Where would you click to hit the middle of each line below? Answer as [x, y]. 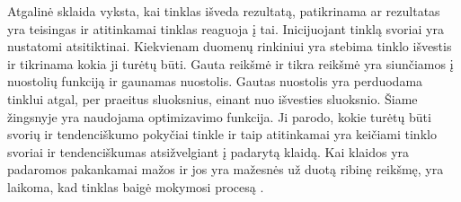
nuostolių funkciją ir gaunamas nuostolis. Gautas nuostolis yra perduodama [215, 81]
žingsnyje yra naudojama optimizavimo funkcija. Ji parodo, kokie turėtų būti [219, 116]
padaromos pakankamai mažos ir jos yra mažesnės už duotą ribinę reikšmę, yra [226, 169]
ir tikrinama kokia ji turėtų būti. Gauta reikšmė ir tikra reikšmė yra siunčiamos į [230, 63]
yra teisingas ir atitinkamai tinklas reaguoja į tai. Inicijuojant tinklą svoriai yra [226, 28]
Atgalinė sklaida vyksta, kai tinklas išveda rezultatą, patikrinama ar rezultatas [224, 11]
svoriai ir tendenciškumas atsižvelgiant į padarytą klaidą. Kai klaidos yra [208, 151]
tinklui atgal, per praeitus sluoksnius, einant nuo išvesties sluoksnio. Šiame [213, 98]
